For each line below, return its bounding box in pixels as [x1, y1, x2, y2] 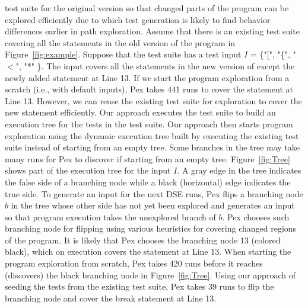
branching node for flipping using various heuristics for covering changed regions [5, 222, 297, 235]
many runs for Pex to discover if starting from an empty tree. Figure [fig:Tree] [5, 152, 290, 165]
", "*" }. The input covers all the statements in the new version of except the [15, 59, 295, 72]
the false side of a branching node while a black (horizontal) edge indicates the [5, 175, 291, 188]
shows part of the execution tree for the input [5, 164, 171, 177]
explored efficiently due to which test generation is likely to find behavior [5, 13, 271, 25]
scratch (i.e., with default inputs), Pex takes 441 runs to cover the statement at [5, 83, 293, 95]
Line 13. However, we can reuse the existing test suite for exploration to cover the [5, 94, 302, 107]
